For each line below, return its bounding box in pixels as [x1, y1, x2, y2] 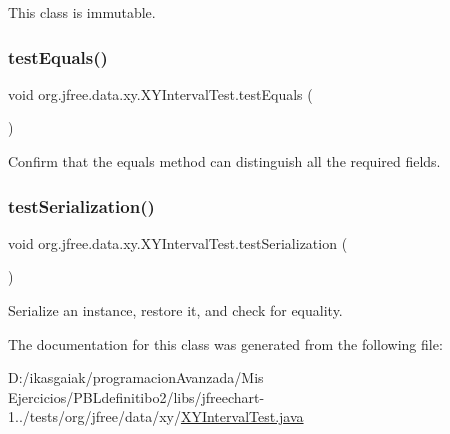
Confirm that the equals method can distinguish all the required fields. [8, 151, 441, 171]
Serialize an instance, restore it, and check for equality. [8, 300, 343, 320]
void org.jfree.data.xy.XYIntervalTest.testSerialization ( [8, 232, 348, 253]
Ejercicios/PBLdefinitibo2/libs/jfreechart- [8, 386, 265, 407]
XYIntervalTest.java [180, 406, 304, 427]
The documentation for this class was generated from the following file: [8, 333, 443, 354]
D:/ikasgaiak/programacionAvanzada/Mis [8, 367, 264, 388]
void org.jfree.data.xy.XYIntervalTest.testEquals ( [8, 83, 313, 104]
